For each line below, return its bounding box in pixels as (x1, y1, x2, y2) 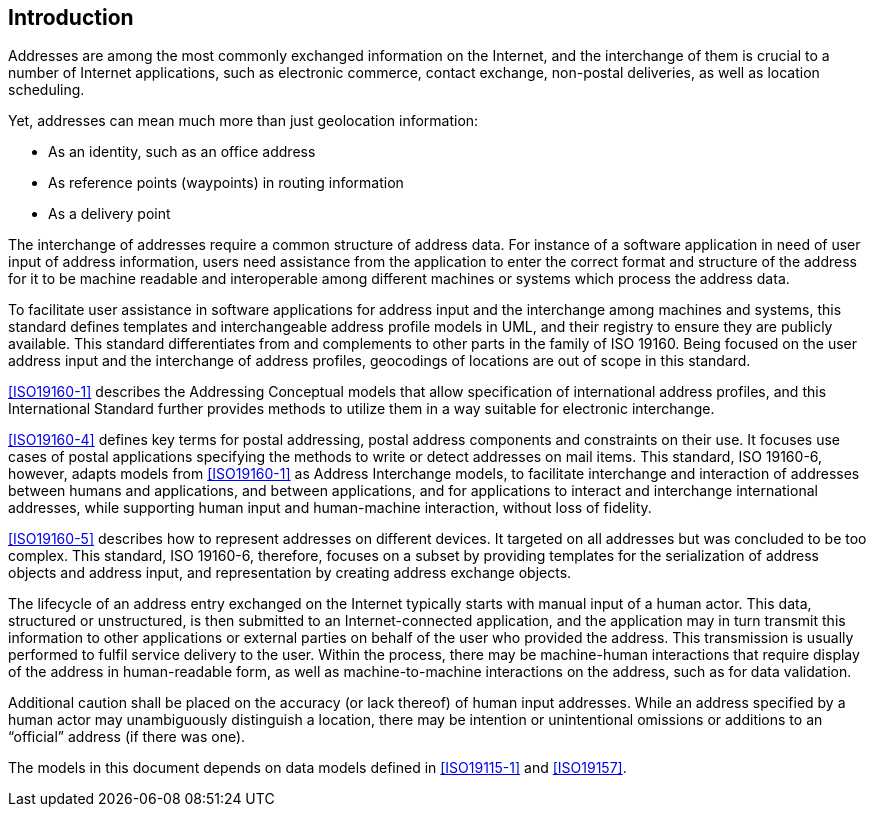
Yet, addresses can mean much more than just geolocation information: (8, 112, 479, 130)
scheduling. (8, 81, 85, 99)
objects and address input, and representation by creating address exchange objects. (8, 564, 572, 582)
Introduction (8, 5, 134, 30)
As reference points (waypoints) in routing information (48, 174, 404, 192)
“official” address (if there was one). (8, 728, 246, 746)
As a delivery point (48, 205, 171, 223)
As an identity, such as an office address (48, 143, 316, 161)
